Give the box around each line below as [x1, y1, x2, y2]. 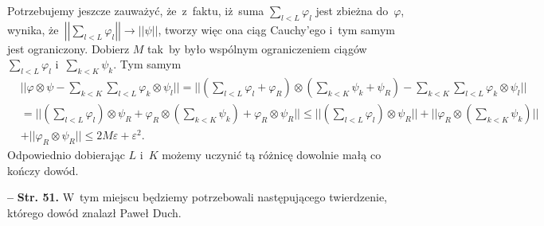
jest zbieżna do [315, 2, 389, 18]
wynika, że [7, 21, 59, 37]
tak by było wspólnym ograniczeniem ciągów [147, 40, 367, 56]
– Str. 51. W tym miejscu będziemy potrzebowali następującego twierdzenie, [7, 189, 388, 205]
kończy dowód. [7, 162, 79, 178]
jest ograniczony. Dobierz [7, 40, 130, 56]
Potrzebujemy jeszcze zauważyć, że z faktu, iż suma [7, 2, 264, 18]
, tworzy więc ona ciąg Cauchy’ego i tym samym [158, 21, 395, 37]
